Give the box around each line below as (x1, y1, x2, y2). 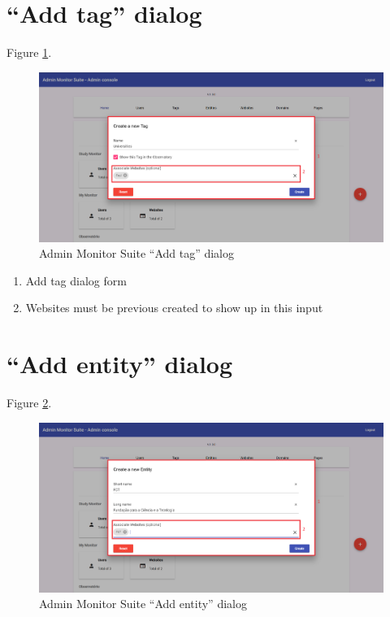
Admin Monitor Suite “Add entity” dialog (39, 595, 247, 612)
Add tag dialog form (25, 272, 127, 289)
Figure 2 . (6, 394, 52, 411)
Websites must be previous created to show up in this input (25, 299, 323, 316)
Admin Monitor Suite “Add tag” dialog (39, 245, 235, 262)
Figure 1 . (6, 44, 52, 61)
